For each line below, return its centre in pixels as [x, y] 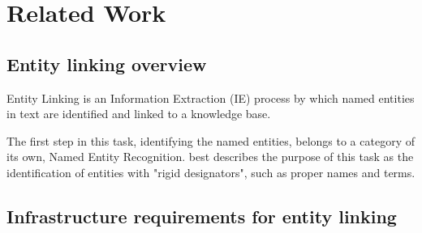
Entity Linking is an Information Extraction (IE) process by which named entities [211, 97]
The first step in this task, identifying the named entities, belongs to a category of [211, 140]
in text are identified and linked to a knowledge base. [139, 114]
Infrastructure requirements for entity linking [202, 216]
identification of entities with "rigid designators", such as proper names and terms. [211, 172]
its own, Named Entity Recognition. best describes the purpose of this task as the [210, 157]
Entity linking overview [107, 64]
